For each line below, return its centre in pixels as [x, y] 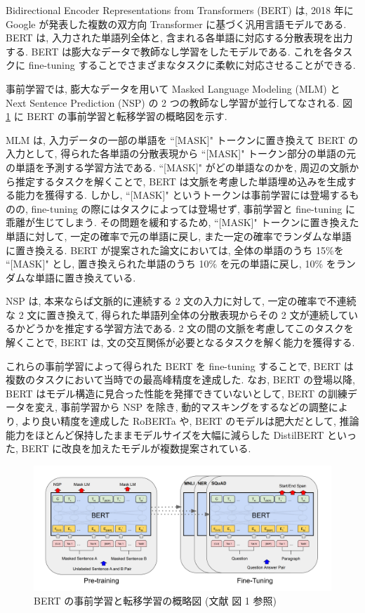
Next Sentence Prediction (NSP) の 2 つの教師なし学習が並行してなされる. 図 [179, 102]
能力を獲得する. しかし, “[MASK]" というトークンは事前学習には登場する [182, 195]
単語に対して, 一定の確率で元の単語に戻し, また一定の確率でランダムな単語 [179, 236]
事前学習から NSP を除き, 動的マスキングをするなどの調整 [194, 407]
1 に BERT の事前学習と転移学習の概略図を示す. [117, 116]
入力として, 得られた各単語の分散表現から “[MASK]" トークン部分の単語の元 [181, 153]
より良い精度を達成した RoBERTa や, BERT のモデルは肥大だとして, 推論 [190, 421]
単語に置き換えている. [85, 277]
